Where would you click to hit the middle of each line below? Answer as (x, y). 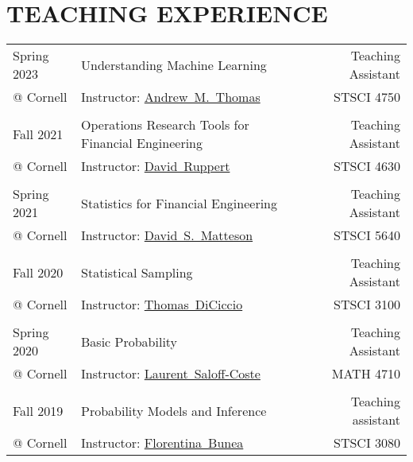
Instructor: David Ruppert (156, 166)
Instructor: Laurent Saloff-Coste (171, 374)
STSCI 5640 (367, 235)
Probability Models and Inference (174, 410)
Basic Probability (129, 341)
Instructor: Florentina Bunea (162, 443)
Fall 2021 (38, 134)
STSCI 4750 (367, 97)
